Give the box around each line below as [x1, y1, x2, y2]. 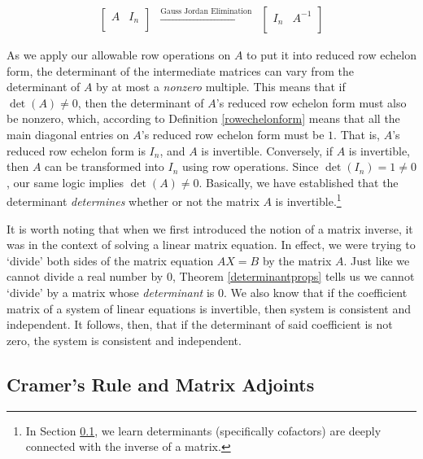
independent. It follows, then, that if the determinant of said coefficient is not [7, 316, 393, 333]
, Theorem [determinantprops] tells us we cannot [172, 268, 415, 285]
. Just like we [343, 251, 410, 269]
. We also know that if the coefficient [223, 284, 408, 300]
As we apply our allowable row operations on [7, 46, 231, 63]
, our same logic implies [7, 173, 124, 190]
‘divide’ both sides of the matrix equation [7, 251, 214, 269]
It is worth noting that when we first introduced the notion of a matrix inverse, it [7, 220, 413, 237]
